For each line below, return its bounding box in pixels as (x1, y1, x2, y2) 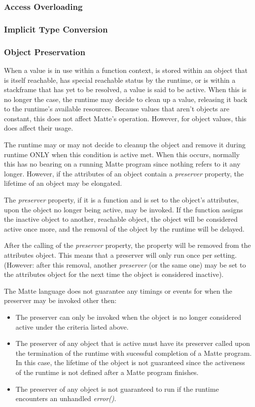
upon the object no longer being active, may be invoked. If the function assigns (4, 204, 243, 214)
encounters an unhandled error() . (15, 393, 116, 404)
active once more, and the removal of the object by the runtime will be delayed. (4, 223, 245, 234)
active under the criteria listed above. (15, 321, 129, 332)
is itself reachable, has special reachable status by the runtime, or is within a (4, 74, 236, 85)
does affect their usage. (4, 123, 73, 133)
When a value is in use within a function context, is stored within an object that (4, 65, 248, 75)
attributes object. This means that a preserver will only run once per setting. (4, 250, 237, 260)
